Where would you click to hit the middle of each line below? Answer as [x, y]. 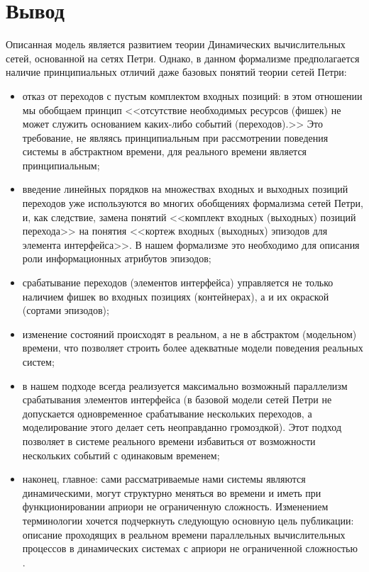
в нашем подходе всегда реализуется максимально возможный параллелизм [185, 385]
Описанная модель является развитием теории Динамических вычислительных [176, 44]
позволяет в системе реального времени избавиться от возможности [169, 441]
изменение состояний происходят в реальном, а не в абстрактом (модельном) [189, 333]
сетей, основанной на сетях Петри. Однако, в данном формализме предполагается [183, 58]
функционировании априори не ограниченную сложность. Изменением [175, 506]
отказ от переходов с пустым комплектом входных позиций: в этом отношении [192, 95]
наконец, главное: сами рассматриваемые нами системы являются [164, 479]
